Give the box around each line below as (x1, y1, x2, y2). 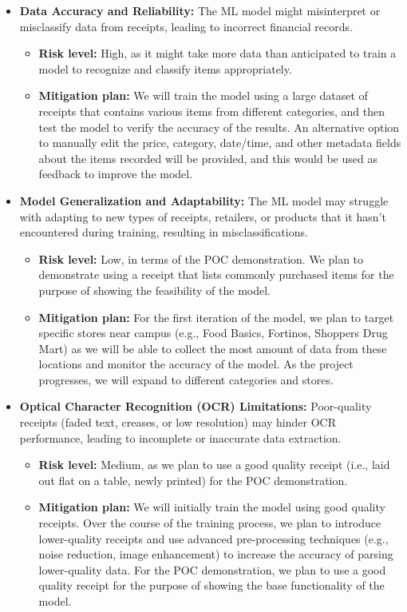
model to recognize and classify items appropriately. (38, 60, 292, 77)
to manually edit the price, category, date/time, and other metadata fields (38, 134, 401, 151)
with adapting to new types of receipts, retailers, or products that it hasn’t (19, 208, 386, 225)
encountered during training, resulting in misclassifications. (19, 224, 308, 240)
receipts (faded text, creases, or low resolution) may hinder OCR (19, 414, 336, 431)
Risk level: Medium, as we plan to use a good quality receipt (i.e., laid (38, 456, 390, 473)
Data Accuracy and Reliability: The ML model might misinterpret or (19, 2, 381, 18)
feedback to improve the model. (38, 165, 193, 182)
